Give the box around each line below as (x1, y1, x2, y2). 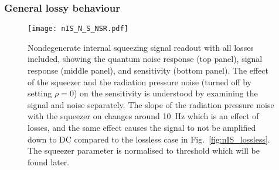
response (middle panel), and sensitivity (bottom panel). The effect (28, 64, 269, 77)
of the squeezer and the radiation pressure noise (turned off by (28, 75, 252, 88)
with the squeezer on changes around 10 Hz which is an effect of (28, 110, 259, 122)
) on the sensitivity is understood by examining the (73, 87, 258, 99)
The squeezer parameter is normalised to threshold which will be (28, 144, 260, 157)
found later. (28, 155, 70, 168)
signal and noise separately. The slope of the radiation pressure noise (28, 98, 274, 110)
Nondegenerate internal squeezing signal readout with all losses (28, 41, 254, 53)
